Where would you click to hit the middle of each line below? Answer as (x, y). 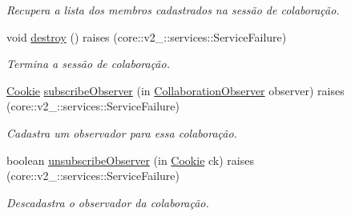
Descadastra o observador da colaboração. (108, 202)
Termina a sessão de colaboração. (88, 64)
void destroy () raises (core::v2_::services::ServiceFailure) (147, 36)
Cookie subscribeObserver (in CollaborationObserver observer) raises (175, 90)
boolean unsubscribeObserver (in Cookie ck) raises (130, 160)
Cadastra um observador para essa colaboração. (122, 132)
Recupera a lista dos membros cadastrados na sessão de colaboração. (173, 10)
